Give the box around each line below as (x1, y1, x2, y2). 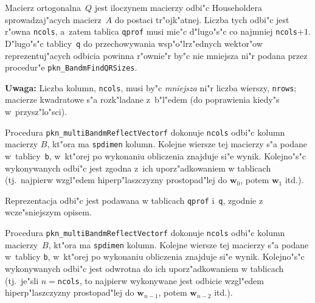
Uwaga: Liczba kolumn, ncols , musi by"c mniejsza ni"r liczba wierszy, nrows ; (5, 81, 297, 94)
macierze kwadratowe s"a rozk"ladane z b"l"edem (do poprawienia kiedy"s (5, 93, 280, 106)
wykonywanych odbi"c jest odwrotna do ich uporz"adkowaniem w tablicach (5, 262, 284, 274)
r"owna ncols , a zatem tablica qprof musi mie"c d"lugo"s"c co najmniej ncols (5, 25, 298, 38)
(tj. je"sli (5, 274, 39, 287)
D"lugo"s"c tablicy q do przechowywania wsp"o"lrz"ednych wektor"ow (5, 37, 263, 49)
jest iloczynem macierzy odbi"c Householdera (94, 1, 262, 13)
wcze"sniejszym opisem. (5, 206, 92, 218)
